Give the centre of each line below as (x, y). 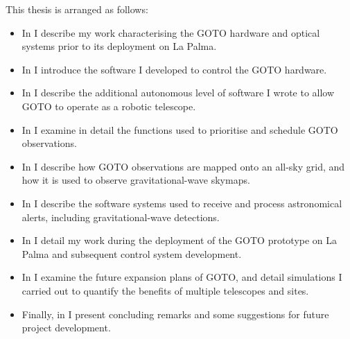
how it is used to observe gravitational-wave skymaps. (136, 180)
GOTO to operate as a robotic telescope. (109, 106)
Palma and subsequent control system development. (132, 253)
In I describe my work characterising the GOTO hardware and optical (171, 32)
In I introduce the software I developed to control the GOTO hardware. (174, 69)
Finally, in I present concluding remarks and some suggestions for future (175, 314)
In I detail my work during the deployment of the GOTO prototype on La (180, 240)
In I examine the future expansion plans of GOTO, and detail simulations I (182, 277)
